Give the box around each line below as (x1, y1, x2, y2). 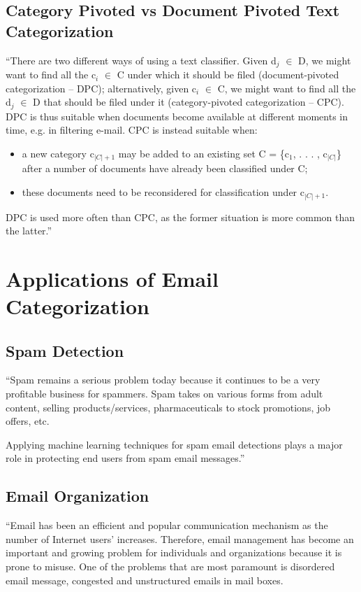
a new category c (22, 146, 94, 160)
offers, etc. (6, 414, 50, 428)
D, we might (298, 52, 351, 67)
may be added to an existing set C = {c (118, 146, 290, 160)
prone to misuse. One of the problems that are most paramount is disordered (6, 559, 335, 573)
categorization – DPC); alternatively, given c (6, 80, 197, 95)
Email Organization (6, 485, 149, 507)
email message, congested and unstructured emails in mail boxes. (6, 572, 283, 587)
